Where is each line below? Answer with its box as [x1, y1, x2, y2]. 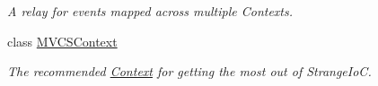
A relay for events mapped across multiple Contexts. [7, 2, 294, 20]
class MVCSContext [7, 31, 118, 50]
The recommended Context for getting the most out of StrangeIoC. [7, 62, 372, 81]
